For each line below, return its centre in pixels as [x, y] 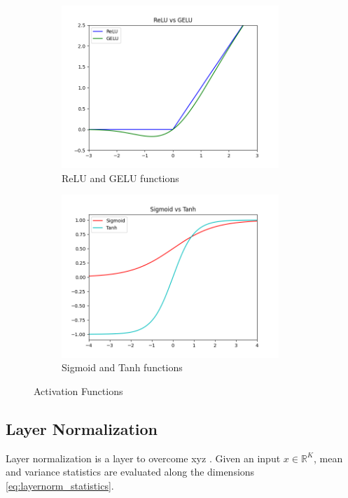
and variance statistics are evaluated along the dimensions [130, 472]
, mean [328, 458]
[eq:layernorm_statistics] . [60, 485]
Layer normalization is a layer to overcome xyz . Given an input [143, 458]
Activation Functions [78, 390]
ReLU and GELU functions [120, 178]
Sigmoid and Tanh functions [122, 367]
